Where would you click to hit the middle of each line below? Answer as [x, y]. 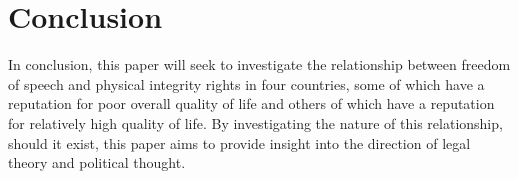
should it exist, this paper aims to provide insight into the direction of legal [239, 142]
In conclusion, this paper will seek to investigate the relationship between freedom [259, 64]
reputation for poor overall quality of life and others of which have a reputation [251, 103]
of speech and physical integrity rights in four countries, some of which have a [246, 83]
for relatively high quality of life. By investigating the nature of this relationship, [255, 122]
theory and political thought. [97, 162]
